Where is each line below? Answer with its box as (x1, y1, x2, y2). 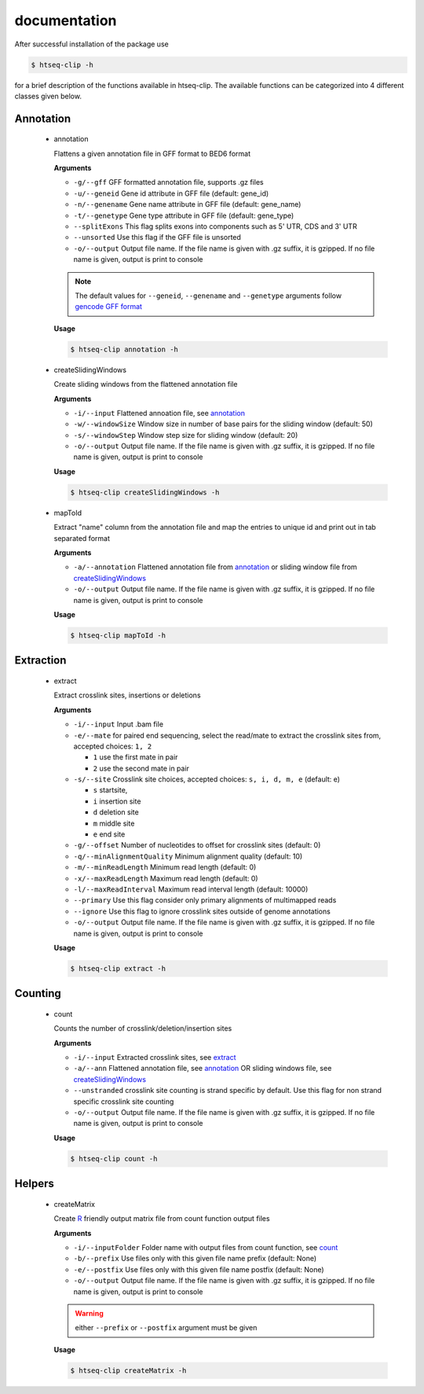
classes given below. (14, 91, 82, 101)
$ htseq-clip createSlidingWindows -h (70, 487, 220, 497)
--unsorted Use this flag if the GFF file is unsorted (73, 233, 241, 242)
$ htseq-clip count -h (70, 1154, 158, 1163)
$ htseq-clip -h (31, 60, 94, 69)
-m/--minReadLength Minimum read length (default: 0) (73, 863, 257, 872)
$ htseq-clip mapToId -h (70, 631, 166, 640)
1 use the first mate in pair (93, 752, 178, 762)
